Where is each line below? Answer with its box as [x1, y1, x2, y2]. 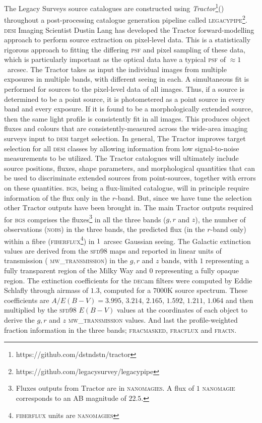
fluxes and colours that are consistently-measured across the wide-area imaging [4, 123, 248, 134]
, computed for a [99, 285, 151, 295]
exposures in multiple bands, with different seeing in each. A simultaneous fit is [4, 74, 249, 84]
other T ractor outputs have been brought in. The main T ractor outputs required [4, 202, 253, 213]
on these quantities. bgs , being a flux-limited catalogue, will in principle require [4, 183, 249, 193]
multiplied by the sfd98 [4, 305, 77, 315]
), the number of [195, 214, 246, 224]
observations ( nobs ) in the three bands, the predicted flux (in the [4, 224, 205, 234]
